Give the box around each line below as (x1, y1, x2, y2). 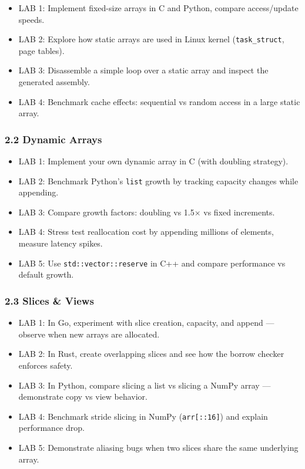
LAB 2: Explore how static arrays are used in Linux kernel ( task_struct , (18, 33, 284, 45)
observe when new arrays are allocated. (18, 328, 160, 340)
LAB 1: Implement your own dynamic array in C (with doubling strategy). (18, 155, 289, 167)
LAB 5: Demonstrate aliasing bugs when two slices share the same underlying (18, 441, 299, 453)
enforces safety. (18, 359, 73, 371)
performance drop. (18, 421, 85, 434)
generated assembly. (18, 76, 90, 88)
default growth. (18, 268, 74, 281)
